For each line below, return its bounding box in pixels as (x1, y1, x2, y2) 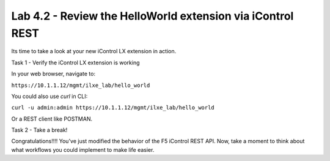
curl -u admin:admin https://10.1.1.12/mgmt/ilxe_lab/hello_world (11, 104, 215, 111)
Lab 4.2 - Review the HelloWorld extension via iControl (11, 9, 294, 23)
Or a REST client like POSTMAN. (11, 115, 93, 122)
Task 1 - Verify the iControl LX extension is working (11, 59, 140, 66)
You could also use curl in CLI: (11, 92, 88, 100)
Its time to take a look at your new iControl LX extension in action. (11, 48, 177, 55)
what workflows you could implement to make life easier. (11, 146, 155, 153)
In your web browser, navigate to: (11, 70, 96, 78)
